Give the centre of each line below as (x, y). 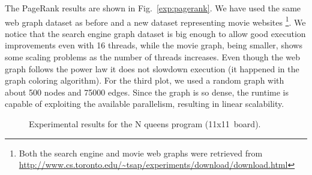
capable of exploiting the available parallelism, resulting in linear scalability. (145, 104)
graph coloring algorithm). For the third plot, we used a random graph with (145, 80)
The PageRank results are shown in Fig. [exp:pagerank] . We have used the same (153, 8)
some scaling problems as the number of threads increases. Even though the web (153, 57)
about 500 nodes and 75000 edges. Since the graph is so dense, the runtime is (147, 92)
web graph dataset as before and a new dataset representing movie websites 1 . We (155, 21)
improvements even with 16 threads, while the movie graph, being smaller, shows (154, 45)
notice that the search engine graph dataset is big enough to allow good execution (155, 33)
